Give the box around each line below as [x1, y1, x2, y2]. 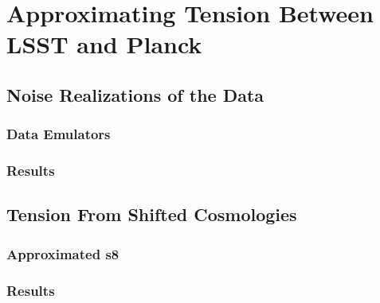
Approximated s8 [6, 243, 119, 263]
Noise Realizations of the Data [6, 82, 264, 107]
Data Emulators [6, 124, 111, 144]
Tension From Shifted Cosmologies [6, 202, 297, 227]
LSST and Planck [6, 28, 202, 60]
